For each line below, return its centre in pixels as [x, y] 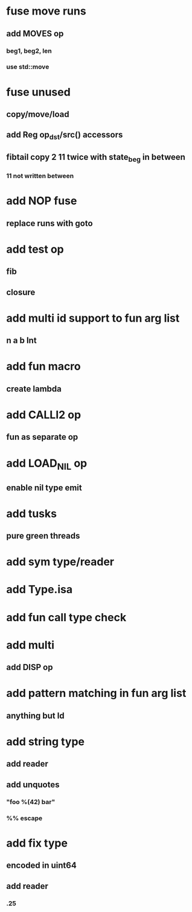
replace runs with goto [50, 223]
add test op [35, 249]
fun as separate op [42, 437]
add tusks [32, 514]
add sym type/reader [60, 562]
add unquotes [33, 784]
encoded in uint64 [41, 866]
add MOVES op [35, 34]
